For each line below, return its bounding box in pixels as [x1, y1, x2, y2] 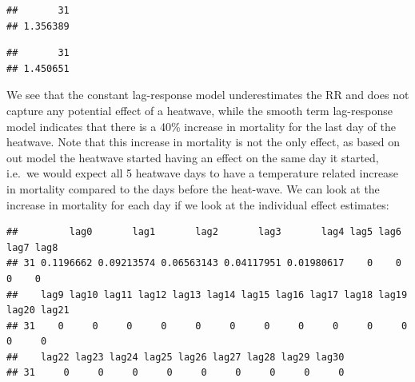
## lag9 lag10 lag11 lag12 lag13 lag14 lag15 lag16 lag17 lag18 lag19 [6, 288, 408, 300]
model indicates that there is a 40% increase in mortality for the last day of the [6, 117, 396, 134]
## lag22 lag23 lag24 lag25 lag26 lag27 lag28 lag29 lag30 [6, 351, 345, 363]
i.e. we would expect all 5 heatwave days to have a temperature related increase [6, 165, 398, 181]
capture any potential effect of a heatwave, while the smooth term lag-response [6, 101, 393, 118]
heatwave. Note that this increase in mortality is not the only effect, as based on [6, 133, 400, 150]
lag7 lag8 [6, 241, 58, 253]
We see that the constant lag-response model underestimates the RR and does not [6, 86, 409, 103]
